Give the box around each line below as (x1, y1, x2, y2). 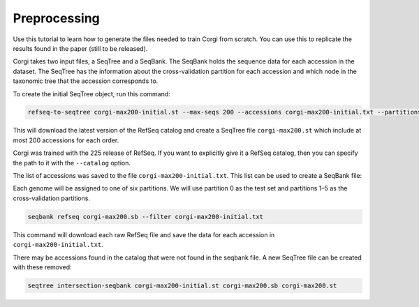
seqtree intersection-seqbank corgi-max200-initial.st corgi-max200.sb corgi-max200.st (27, 281, 337, 290)
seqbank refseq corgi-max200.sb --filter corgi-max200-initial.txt (27, 213, 264, 220)
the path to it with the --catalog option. (13, 158, 131, 167)
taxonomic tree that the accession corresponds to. (13, 77, 159, 85)
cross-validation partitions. (13, 194, 91, 202)
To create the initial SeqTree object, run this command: (13, 89, 170, 98)
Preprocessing (13, 10, 101, 26)
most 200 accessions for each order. (13, 136, 119, 144)
